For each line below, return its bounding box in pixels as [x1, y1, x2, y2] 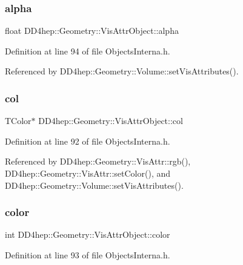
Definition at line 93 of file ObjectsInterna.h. [5, 249, 170, 261]
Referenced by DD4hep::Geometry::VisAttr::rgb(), [5, 155, 191, 168]
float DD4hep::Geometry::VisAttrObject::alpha [5, 24, 179, 37]
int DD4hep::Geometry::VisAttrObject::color [5, 228, 170, 241]
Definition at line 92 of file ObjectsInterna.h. [5, 134, 170, 147]
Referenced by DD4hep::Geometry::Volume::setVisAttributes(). [5, 65, 239, 77]
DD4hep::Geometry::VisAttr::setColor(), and [5, 167, 171, 179]
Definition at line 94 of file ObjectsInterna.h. [5, 44, 170, 57]
